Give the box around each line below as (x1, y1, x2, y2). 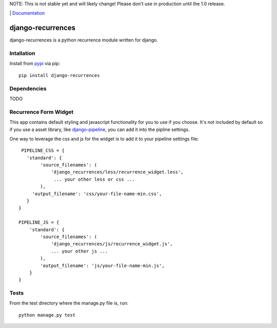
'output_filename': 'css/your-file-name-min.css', (32, 190, 162, 197)
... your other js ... (51, 248, 108, 254)
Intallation (9, 50, 35, 57)
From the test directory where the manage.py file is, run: (9, 300, 129, 306)
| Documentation (9, 10, 45, 16)
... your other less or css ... (53, 176, 135, 182)
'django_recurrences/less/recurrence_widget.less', (51, 169, 184, 175)
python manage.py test (18, 312, 76, 318)
